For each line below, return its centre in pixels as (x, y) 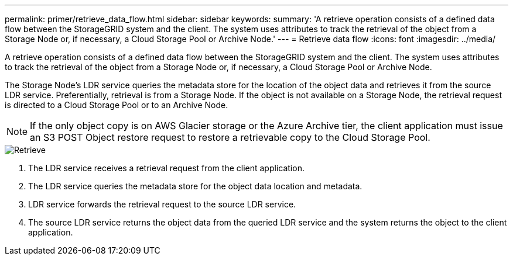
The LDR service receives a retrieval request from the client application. (166, 168)
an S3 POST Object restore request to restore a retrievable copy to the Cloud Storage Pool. (230, 137)
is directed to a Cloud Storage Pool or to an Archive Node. (117, 105)
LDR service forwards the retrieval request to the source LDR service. (162, 204)
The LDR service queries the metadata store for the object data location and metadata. (195, 186)
